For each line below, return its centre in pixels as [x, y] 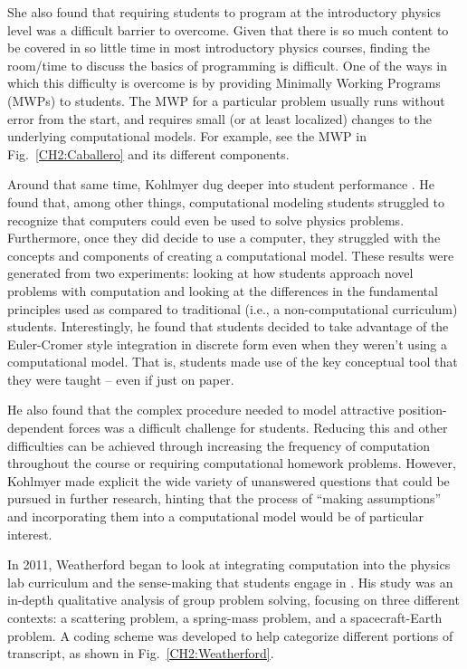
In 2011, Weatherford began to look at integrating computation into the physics [229, 564]
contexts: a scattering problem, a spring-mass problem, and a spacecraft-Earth [225, 617]
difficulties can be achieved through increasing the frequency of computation [219, 445]
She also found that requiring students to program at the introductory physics [224, 12]
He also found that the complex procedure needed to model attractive [201, 410]
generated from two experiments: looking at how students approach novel [210, 273]
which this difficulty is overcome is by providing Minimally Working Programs [224, 83]
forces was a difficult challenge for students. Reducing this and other [258, 428]
